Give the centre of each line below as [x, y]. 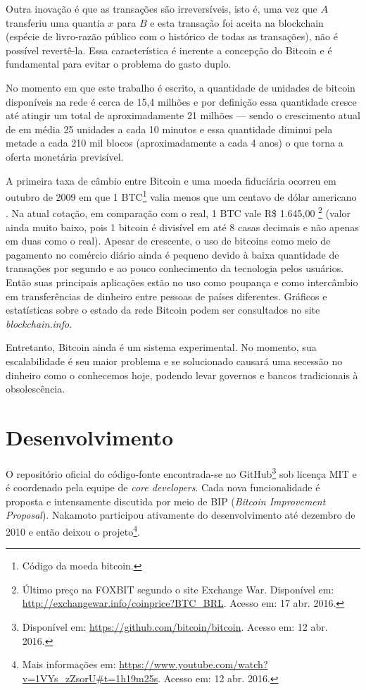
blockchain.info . [39, 323]
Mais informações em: [69, 664]
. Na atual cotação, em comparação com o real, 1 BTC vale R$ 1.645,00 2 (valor [178, 212]
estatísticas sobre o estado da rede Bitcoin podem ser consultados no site [163, 310]
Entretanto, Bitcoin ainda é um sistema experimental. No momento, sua [161, 347]
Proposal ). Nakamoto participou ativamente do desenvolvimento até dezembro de [181, 515]
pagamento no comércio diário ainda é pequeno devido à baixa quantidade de [172, 254]
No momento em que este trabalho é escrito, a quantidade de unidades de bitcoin [181, 87]
